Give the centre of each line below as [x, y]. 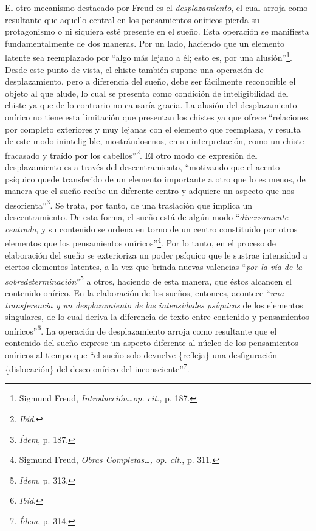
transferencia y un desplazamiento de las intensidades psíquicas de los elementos [154, 304]
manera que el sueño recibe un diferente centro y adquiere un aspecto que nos [150, 191]
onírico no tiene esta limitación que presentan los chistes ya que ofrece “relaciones [157, 117]
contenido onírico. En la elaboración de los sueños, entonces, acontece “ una [145, 292]
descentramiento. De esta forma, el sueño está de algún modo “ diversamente [147, 217]
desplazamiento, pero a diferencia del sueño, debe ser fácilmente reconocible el [150, 81]
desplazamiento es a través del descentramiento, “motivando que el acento [143, 167]
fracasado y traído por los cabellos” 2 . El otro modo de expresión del [131, 154]
